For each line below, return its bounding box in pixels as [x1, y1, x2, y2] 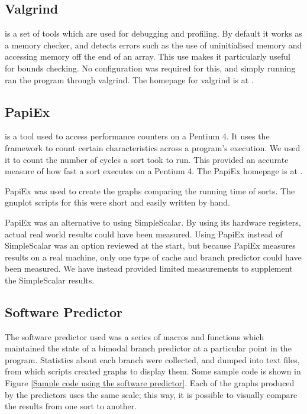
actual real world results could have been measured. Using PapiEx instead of [5, 227, 283, 240]
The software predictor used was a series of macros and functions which [5, 330, 264, 343]
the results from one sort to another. [5, 400, 137, 412]
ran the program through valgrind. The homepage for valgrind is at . [5, 73, 254, 86]
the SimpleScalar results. [5, 273, 95, 286]
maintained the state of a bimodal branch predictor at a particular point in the [5, 342, 292, 354]
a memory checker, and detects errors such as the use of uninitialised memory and [5, 38, 302, 51]
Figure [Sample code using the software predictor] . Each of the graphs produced [5, 377, 295, 389]
